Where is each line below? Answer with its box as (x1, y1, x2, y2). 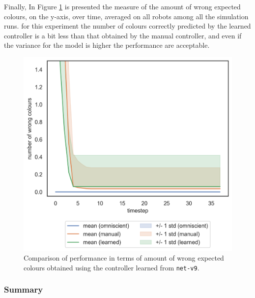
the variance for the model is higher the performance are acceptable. (4, 40, 210, 50)
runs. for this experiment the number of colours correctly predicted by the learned (4, 21, 251, 31)
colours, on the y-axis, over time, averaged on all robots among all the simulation (4, 11, 249, 21)
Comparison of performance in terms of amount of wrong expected (24, 253, 224, 263)
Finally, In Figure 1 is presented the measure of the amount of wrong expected (4, 1, 241, 11)
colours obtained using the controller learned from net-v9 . (24, 262, 199, 272)
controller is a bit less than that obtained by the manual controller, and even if (4, 30, 242, 40)
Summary (4, 283, 43, 296)
